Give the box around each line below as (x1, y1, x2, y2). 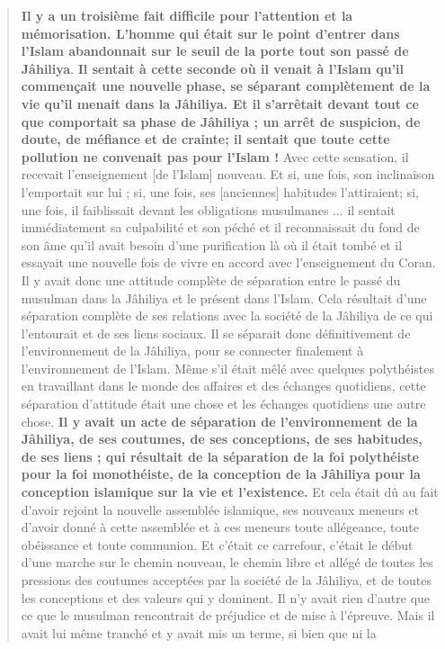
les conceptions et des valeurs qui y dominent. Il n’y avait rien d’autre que (21, 588, 431, 607)
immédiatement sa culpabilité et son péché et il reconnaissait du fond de (21, 218, 420, 237)
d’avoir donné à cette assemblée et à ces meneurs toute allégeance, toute (21, 518, 419, 536)
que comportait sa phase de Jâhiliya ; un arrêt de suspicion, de (21, 112, 421, 131)
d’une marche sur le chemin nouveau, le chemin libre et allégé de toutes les (21, 553, 433, 572)
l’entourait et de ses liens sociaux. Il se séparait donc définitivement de (21, 323, 411, 342)
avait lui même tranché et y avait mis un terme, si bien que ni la (21, 623, 377, 642)
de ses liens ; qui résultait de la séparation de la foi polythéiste (21, 446, 419, 465)
